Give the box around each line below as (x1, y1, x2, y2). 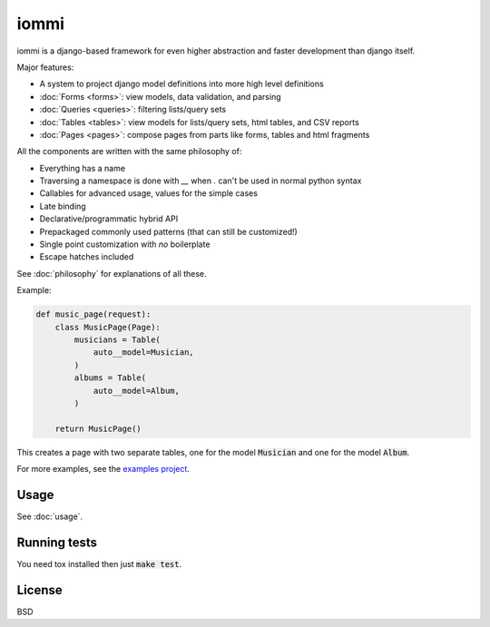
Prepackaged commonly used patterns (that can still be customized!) (39, 226, 299, 237)
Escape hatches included (39, 251, 134, 262)
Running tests (16, 534, 98, 550)
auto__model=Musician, (93, 348, 194, 358)
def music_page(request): (35, 309, 152, 319)
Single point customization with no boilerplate (39, 239, 211, 250)
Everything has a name (39, 162, 126, 173)
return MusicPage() (54, 423, 142, 434)
